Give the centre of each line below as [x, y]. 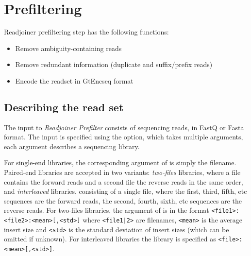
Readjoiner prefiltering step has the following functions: [86, 32]
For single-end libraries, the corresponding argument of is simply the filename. [120, 162]
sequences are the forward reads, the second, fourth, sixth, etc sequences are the [123, 200]
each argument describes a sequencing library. [72, 146]
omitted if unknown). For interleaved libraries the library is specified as [110, 239]
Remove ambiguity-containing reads [68, 48]
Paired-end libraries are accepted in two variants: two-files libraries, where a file [122, 172]
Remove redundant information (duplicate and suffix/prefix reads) [114, 64]
